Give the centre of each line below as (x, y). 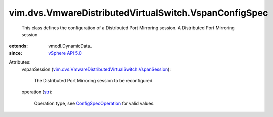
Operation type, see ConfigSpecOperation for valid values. (94, 103)
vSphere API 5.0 (65, 53)
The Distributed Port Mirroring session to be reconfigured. (94, 80)
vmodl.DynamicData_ (70, 46)
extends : (19, 46)
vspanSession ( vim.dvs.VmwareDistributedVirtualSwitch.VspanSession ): (96, 69)
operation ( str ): (37, 92)
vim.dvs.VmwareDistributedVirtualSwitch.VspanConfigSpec (139, 13)
